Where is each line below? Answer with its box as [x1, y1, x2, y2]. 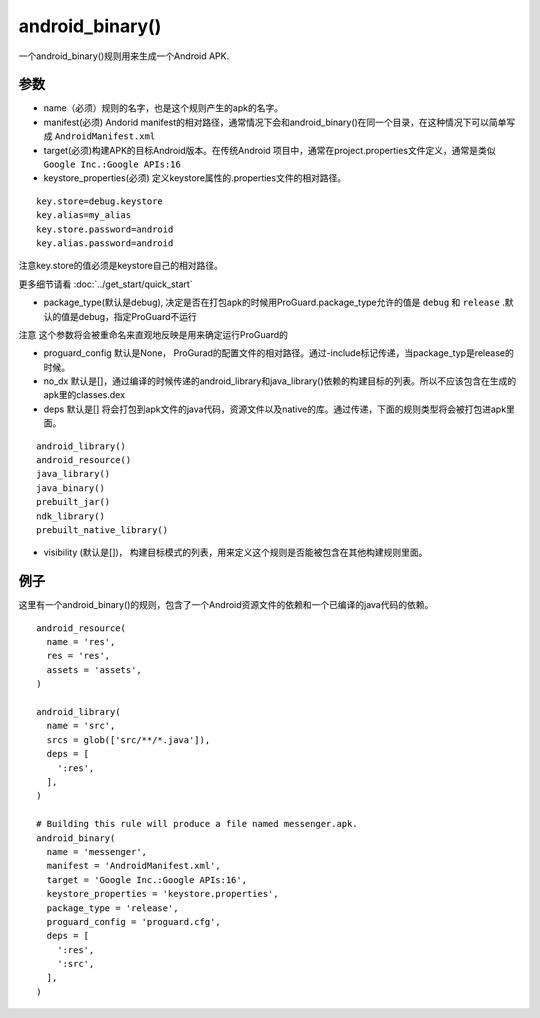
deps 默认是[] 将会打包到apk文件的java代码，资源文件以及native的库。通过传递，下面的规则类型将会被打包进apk [43, 403, 507, 415]
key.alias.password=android [36, 237, 174, 249]
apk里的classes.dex [43, 389, 125, 401]
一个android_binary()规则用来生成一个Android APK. [18, 50, 230, 62]
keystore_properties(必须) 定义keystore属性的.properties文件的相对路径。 [43, 172, 347, 184]
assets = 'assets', [46, 664, 142, 675]
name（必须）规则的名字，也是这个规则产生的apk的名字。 [43, 102, 284, 114]
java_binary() [36, 482, 105, 494]
